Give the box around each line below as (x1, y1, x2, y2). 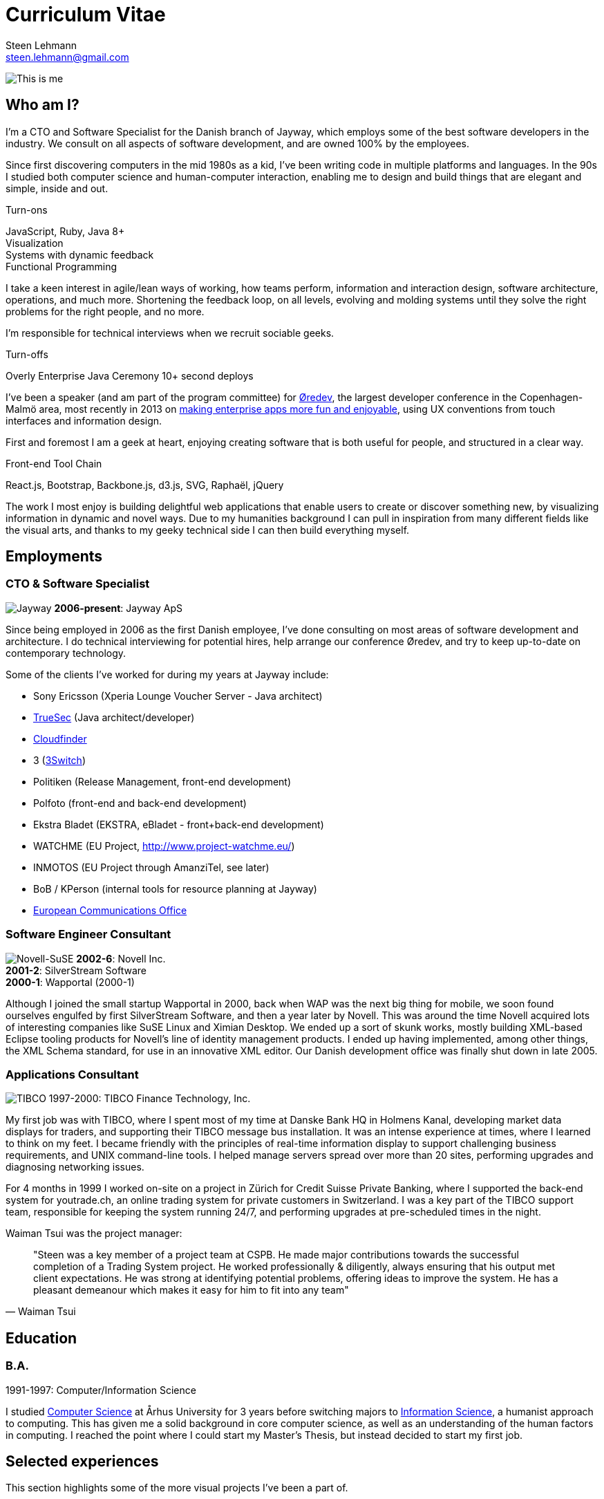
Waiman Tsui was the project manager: (6, 1227, 182, 1240)
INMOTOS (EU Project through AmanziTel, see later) (33, 861, 270, 873)
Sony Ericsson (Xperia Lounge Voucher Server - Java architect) (33, 689, 323, 702)
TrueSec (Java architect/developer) (33, 711, 195, 723)
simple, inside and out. (6, 182, 108, 194)
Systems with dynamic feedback (6, 248, 154, 261)
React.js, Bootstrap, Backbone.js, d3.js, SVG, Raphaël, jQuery (6, 478, 284, 491)
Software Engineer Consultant (6, 927, 171, 942)
